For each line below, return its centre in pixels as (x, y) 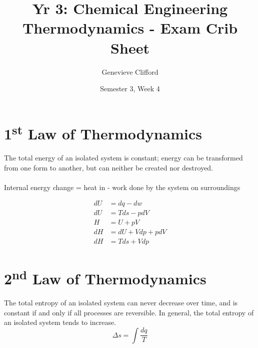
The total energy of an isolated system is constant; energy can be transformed (123, 157)
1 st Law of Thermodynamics (103, 132)
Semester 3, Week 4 (130, 89)
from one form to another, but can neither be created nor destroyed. (109, 167)
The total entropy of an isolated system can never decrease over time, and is (121, 302)
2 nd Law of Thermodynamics (105, 277)
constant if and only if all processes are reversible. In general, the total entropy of (129, 312)
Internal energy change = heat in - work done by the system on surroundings (122, 187)
